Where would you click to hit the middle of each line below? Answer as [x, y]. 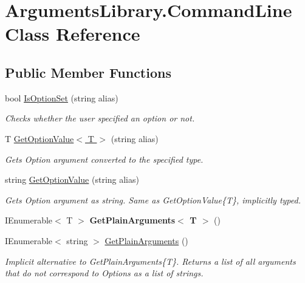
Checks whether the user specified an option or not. [100, 118]
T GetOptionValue [39, 138]
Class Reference [73, 34]
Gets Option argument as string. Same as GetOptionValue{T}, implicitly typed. [153, 199]
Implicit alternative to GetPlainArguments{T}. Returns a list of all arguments [150, 261]
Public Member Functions [88, 72]
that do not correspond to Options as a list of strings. [104, 273]
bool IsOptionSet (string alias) [62, 97]
